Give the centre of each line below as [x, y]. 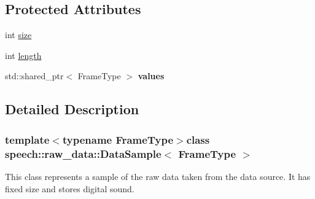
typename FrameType [118, 139]
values [151, 76]
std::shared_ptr [34, 76]
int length [23, 55]
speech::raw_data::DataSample [83, 153]
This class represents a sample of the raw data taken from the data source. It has [158, 176]
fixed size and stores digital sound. [70, 188]
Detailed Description [72, 109]
